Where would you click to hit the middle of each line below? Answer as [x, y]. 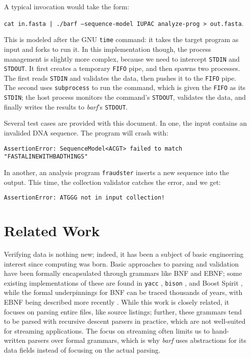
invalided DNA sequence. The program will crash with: [86, 133]
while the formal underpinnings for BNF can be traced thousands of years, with [123, 292]
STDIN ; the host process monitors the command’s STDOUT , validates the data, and [125, 97]
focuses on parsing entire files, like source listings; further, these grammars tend [123, 311]
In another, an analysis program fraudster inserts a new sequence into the [116, 172]
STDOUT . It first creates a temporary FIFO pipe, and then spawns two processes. [122, 68]
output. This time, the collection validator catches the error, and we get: [113, 182]
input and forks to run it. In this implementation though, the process [107, 49]
